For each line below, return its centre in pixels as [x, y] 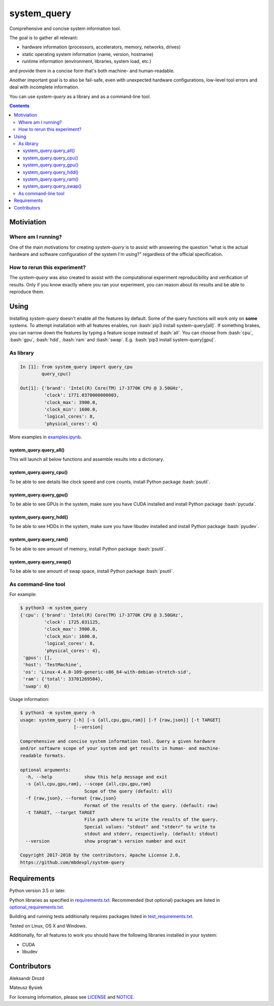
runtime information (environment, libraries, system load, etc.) [87, 62]
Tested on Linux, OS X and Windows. [48, 926]
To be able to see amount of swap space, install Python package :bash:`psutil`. [92, 571]
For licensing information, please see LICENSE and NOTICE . [72, 997]
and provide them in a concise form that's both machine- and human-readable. [92, 71]
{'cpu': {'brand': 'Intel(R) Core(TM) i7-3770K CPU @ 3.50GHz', [102, 615]
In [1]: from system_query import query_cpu [76, 367]
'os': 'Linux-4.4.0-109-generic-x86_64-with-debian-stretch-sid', [107, 672]
